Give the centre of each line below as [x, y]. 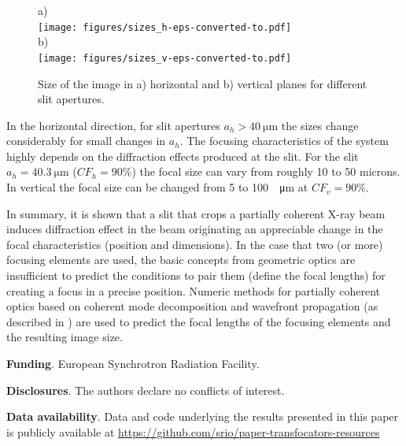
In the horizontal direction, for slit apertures [113, 125]
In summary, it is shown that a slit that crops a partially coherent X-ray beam [196, 213]
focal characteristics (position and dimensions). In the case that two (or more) [195, 244]
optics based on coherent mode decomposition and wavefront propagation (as [192, 306]
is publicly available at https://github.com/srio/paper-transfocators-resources [193, 431]
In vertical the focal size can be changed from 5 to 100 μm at [157, 187]
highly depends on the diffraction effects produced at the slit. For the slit [183, 156]
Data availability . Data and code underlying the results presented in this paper [203, 416]
